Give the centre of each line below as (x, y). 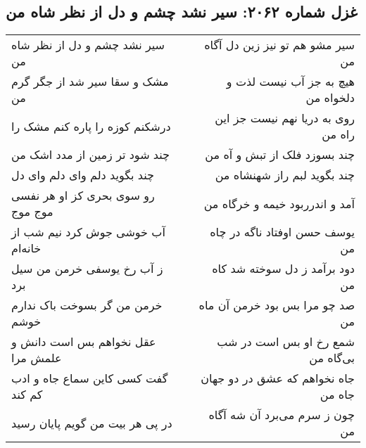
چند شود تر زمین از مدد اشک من (90, 155)
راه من (338, 134)
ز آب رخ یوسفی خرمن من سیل (87, 269)
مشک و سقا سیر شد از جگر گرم (90, 82)
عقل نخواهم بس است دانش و (84, 342)
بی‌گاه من (332, 358)
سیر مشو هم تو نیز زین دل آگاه (279, 45)
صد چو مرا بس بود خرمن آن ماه (277, 305)
